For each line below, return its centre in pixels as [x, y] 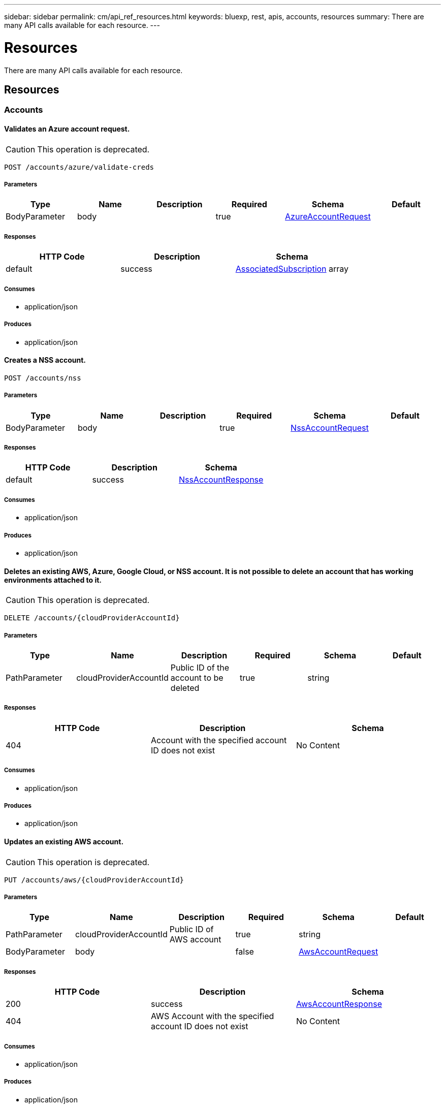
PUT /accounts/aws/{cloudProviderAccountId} [94, 880]
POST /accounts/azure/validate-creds [79, 167]
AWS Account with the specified [212, 1016]
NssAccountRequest [330, 428]
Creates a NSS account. [45, 360]
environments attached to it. [53, 580]
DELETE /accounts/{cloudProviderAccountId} [92, 618]
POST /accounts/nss [43, 378]
